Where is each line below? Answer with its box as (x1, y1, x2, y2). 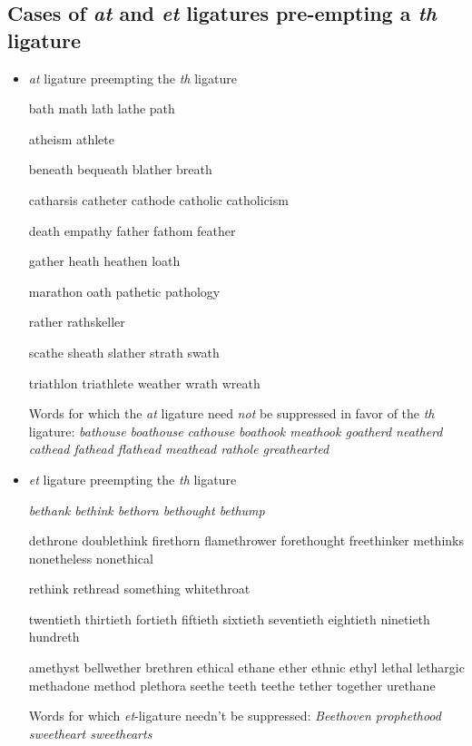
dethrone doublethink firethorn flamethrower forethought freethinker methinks (28, 531, 464, 550)
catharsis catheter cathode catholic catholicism (28, 190, 289, 209)
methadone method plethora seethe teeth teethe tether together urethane (28, 675, 436, 694)
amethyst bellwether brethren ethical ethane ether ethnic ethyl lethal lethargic (28, 658, 465, 677)
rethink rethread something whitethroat (28, 579, 251, 598)
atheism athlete (28, 129, 114, 148)
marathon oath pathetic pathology (28, 281, 221, 300)
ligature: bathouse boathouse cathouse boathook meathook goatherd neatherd (28, 421, 443, 440)
